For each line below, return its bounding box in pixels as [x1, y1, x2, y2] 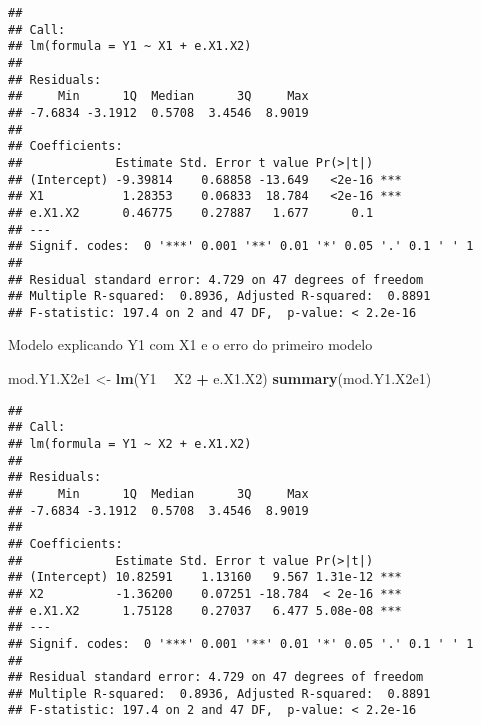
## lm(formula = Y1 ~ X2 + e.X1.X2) [8, 436, 252, 451]
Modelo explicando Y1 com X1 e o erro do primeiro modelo [8, 334, 373, 355]
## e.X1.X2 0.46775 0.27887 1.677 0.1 [8, 205, 374, 220]
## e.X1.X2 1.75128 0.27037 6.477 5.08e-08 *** [8, 603, 402, 618]
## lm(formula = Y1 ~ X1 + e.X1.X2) [8, 39, 252, 54]
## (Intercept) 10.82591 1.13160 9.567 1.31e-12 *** [8, 570, 402, 585]
